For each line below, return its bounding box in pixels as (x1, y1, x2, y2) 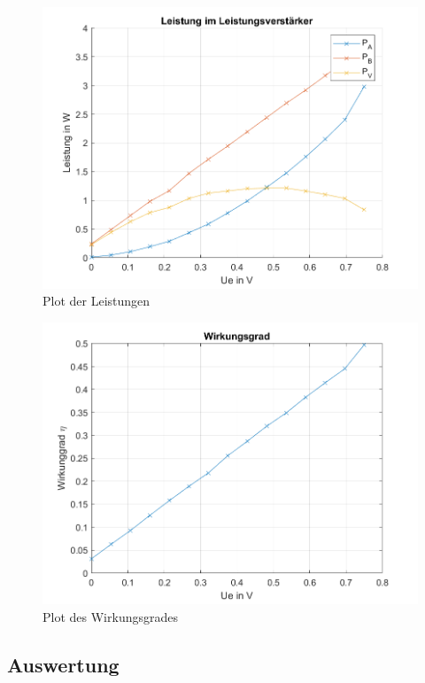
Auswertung (7, 650, 120, 678)
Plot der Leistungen (42, 291, 151, 310)
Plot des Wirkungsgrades (42, 607, 178, 625)
